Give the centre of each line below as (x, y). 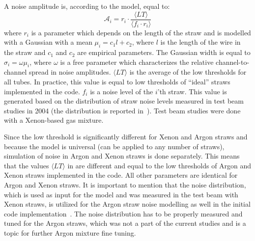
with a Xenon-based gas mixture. (54, 120)
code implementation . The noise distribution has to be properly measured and (123, 213)
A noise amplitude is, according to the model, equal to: (87, 6)
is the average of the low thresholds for (188, 72)
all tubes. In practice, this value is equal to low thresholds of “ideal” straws (117, 82)
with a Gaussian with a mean (48, 42)
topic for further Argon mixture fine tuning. (70, 232)
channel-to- (233, 62)
